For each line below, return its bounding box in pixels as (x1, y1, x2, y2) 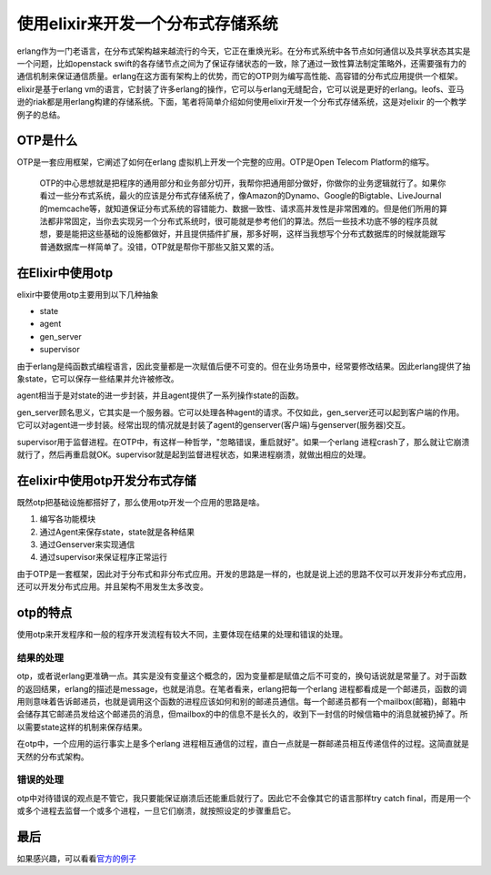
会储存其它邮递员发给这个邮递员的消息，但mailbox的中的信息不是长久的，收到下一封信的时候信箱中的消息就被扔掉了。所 (16, 708, 468, 719)
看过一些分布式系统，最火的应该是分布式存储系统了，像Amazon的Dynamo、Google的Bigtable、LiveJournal (39, 190, 442, 201)
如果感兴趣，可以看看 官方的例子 (16, 853, 136, 864)
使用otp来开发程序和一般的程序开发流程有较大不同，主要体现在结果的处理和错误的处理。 (16, 629, 348, 640)
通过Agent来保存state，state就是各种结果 (39, 526, 195, 537)
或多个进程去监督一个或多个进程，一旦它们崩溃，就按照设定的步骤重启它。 (16, 806, 296, 817)
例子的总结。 (16, 109, 65, 120)
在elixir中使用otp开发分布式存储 (16, 473, 197, 488)
